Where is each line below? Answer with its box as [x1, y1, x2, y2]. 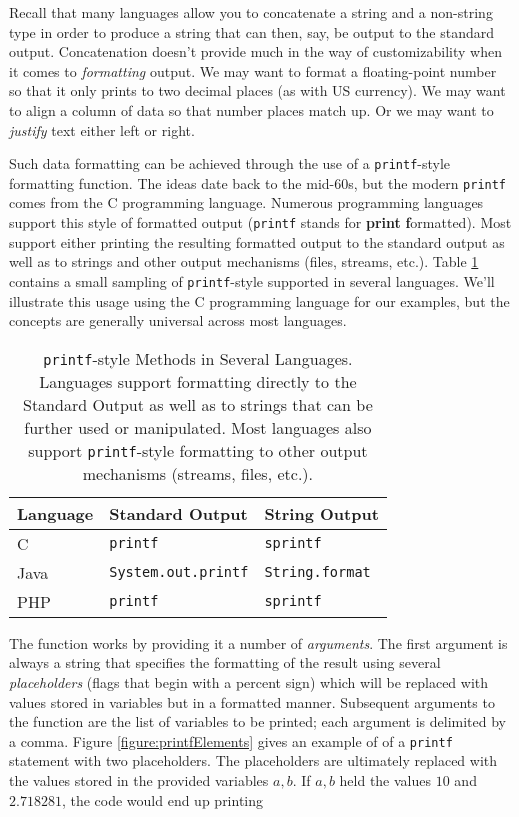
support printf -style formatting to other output [28, 438, 368, 462]
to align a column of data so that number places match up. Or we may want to [9, 99, 494, 120]
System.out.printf [109, 564, 249, 581]
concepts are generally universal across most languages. [9, 310, 347, 331]
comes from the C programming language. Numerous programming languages [9, 192, 484, 213]
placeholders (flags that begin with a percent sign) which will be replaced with [9, 671, 489, 692]
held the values [339, 769, 432, 790]
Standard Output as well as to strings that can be [23, 392, 373, 416]
